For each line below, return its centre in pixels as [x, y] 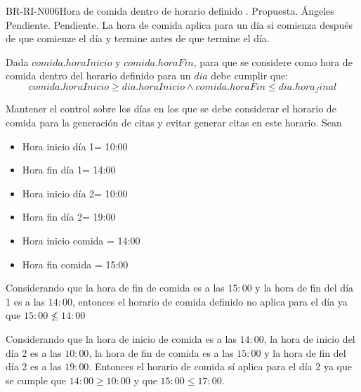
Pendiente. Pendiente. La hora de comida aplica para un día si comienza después [179, 24]
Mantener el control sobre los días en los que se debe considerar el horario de [171, 109]
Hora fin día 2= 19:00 [69, 217]
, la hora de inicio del [309, 338]
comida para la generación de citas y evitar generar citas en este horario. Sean [174, 123]
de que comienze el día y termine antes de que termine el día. [138, 38]
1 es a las [26, 301]
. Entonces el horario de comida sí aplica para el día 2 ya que [220, 366]
